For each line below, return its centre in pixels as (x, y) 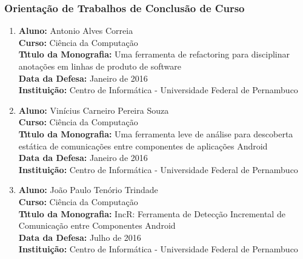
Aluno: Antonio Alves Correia (76, 31)
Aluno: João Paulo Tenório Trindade (88, 190)
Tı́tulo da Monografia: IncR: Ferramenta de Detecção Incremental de (152, 213)
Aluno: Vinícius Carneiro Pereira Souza (94, 110)
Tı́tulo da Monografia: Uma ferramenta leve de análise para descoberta (156, 133)
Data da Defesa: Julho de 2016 (80, 237)
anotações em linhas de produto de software (100, 66)
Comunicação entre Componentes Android (97, 225)
